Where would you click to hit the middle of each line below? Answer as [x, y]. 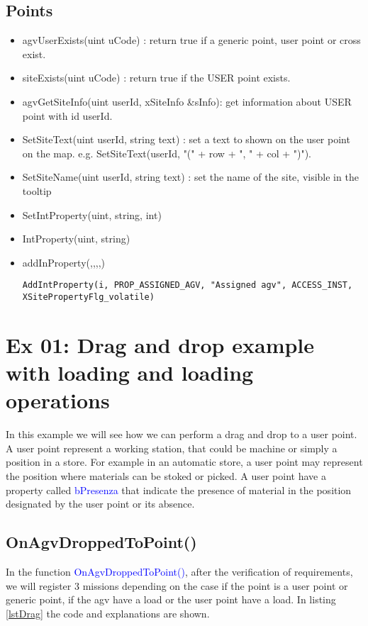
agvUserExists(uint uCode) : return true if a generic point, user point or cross [191, 40]
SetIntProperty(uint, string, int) [92, 214]
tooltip [37, 190]
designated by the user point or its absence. [100, 504]
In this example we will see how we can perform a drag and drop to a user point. [182, 434]
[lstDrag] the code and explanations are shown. [108, 613]
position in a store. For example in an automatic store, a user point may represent [184, 462]
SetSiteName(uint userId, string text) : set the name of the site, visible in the [190, 177]
